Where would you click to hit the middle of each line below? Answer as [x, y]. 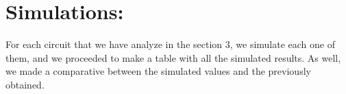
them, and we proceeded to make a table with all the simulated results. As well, [173, 57]
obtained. [25, 84]
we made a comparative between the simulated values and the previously [158, 71]
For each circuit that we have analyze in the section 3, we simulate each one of [171, 44]
